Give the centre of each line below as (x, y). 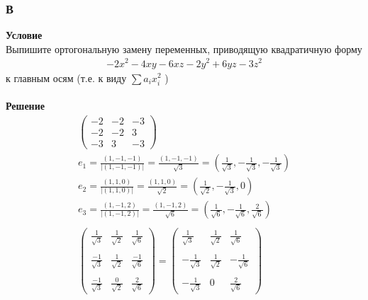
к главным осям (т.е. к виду (66, 77)
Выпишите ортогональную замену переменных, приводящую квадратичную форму (184, 48)
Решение (25, 106)
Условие (24, 35)
